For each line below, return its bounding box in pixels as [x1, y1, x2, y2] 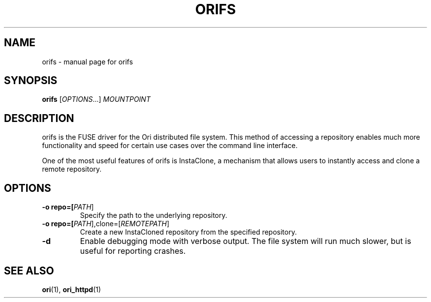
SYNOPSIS [4, 74, 58, 87]
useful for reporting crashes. [80, 246, 186, 256]
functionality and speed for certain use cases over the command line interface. [42, 141, 298, 150]
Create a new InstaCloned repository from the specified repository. [80, 228, 297, 237]
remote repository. [42, 165, 102, 174]
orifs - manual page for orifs [42, 57, 133, 66]
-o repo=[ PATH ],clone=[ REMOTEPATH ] [42, 219, 170, 228]
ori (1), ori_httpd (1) [42, 285, 101, 294]
